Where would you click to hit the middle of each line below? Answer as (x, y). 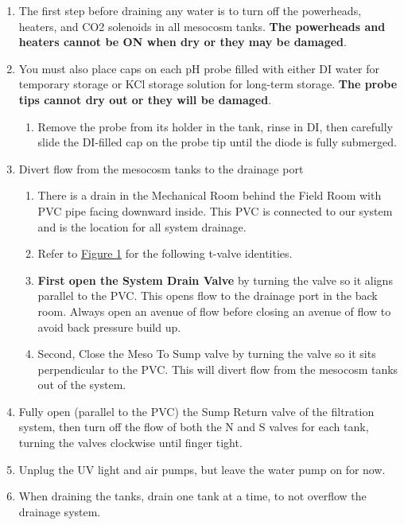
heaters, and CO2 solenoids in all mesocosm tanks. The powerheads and (202, 26)
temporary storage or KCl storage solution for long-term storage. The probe (208, 84)
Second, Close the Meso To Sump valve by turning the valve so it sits (207, 354)
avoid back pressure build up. (109, 327)
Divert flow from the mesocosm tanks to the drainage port (161, 168)
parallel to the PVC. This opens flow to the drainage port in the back (208, 296)
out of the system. (82, 385)
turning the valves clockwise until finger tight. (130, 443)
